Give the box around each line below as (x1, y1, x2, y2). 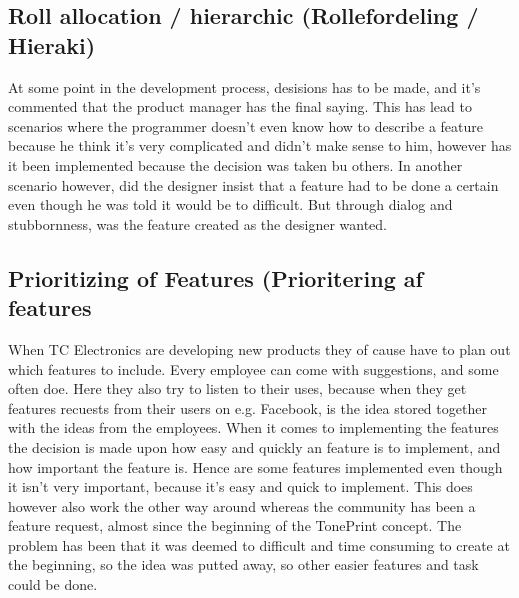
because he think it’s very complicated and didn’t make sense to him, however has (8, 135, 512, 156)
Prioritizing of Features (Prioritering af (8, 262, 423, 293)
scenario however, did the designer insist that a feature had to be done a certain (8, 174, 499, 195)
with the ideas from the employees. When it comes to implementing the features (8, 417, 499, 438)
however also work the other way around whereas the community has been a (8, 495, 476, 516)
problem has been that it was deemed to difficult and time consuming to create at (8, 534, 510, 555)
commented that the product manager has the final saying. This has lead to (8, 96, 472, 117)
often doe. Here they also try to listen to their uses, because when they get (8, 378, 467, 399)
